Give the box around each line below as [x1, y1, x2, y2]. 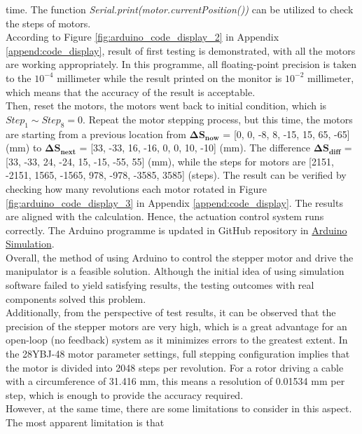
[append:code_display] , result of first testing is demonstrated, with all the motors [6, 43, 356, 57]
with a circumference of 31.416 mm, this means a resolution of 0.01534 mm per [6, 374, 345, 388]
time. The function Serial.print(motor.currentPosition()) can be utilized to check [6, 2, 354, 16]
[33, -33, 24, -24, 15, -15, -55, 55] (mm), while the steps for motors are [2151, [6, 154, 334, 168]
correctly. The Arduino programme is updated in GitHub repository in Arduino [6, 222, 347, 237]
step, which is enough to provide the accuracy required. [6, 387, 244, 402]
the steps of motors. [6, 15, 91, 30]
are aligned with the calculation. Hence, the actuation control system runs [6, 209, 324, 224]
